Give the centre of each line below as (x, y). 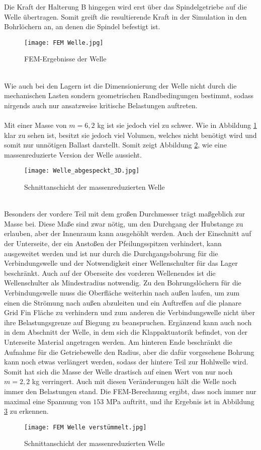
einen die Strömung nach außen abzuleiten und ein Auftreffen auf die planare (123, 302)
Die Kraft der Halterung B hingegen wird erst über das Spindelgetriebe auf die (125, 7)
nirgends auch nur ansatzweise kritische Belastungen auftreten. (101, 105)
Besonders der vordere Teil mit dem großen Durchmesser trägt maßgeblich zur (124, 214)
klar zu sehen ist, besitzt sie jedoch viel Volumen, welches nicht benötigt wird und (130, 135)
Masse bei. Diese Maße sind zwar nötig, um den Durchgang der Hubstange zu (124, 223)
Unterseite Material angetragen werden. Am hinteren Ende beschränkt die (118, 342)
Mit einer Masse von (35, 125)
